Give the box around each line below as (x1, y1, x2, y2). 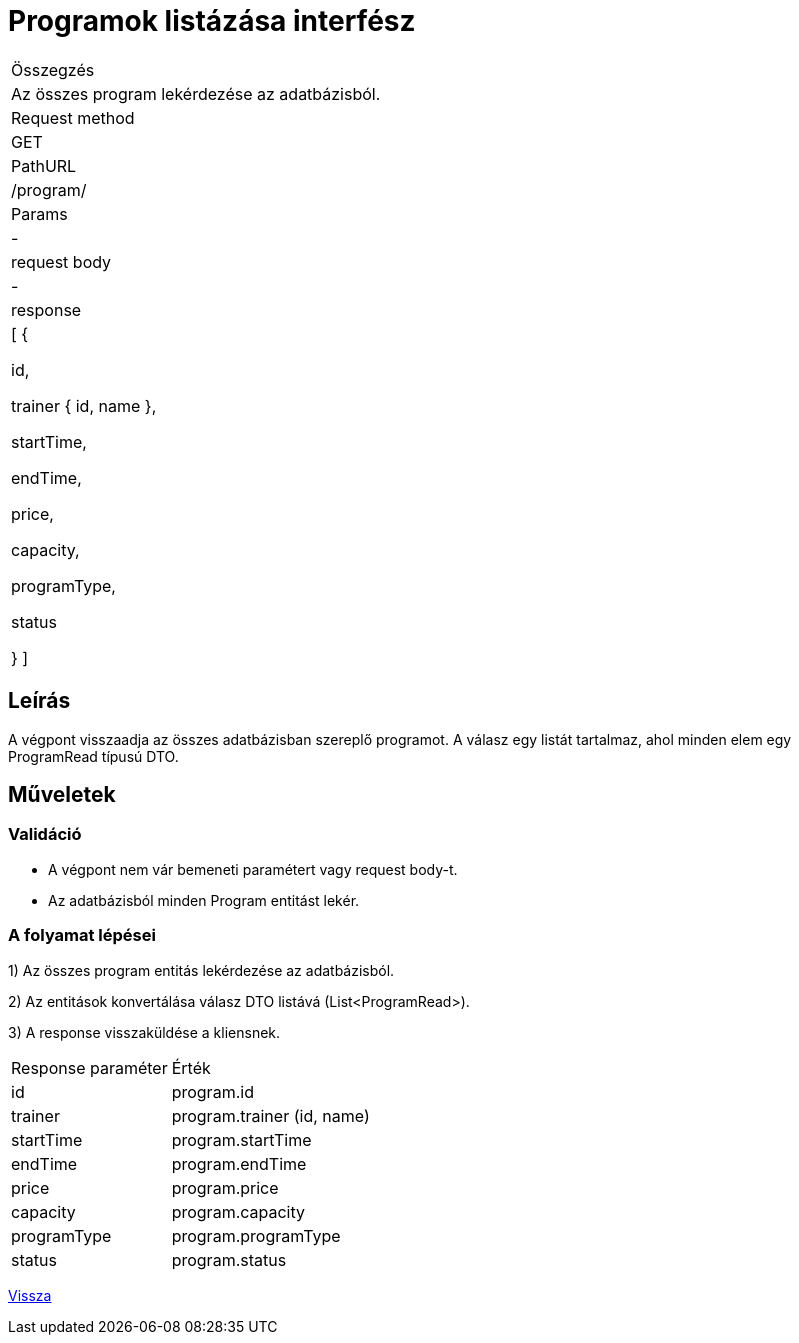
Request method (11, 107, 135, 128)
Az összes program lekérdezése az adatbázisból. (11, 83, 381, 104)
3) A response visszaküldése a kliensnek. (8, 1023, 281, 1041)
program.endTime (171, 1153, 307, 1174)
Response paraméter (11, 1057, 168, 1078)
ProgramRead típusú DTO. (8, 747, 179, 765)
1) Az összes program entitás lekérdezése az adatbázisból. (8, 961, 395, 979)
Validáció (8, 824, 82, 845)
